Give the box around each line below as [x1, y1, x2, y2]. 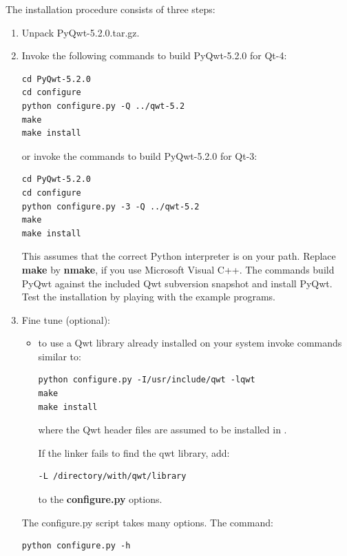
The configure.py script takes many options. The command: [21, 515, 273, 529]
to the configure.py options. [38, 492, 162, 506]
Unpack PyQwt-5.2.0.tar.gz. [21, 25, 140, 39]
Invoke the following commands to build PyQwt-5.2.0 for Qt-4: [21, 48, 287, 63]
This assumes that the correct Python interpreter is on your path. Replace [21, 249, 336, 263]
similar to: [38, 349, 81, 363]
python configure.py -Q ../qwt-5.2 [21, 101, 185, 111]
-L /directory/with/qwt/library [38, 471, 187, 482]
